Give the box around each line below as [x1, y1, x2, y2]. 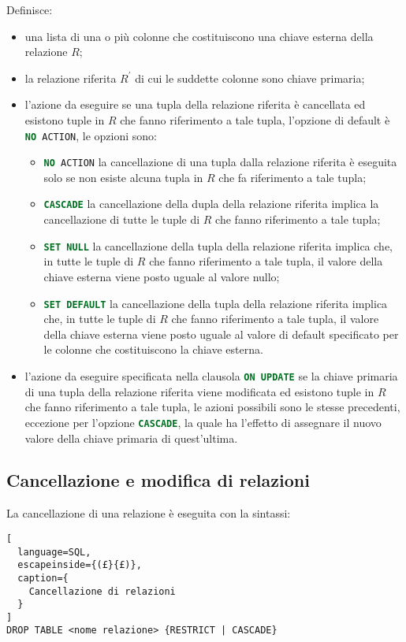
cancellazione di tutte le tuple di [43, 211, 200, 228]
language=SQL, [17, 546, 91, 558]
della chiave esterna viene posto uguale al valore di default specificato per [43, 325, 399, 342]
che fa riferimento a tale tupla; [218, 169, 367, 185]
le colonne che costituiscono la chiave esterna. [43, 341, 263, 358]
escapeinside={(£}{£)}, [17, 559, 142, 571]
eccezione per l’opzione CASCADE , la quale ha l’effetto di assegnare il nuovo [24, 414, 382, 430]
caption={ [17, 572, 69, 584]
